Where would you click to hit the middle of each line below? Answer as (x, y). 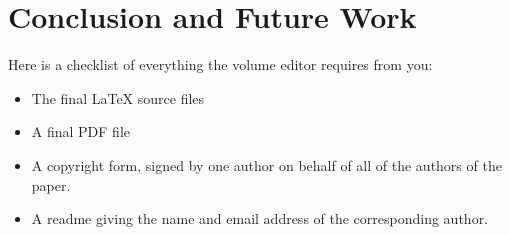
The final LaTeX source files (118, 97)
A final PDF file (81, 131)
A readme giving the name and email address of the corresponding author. (260, 218)
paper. (51, 184)
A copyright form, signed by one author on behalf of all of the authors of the (266, 164)
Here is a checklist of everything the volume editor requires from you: (220, 64)
